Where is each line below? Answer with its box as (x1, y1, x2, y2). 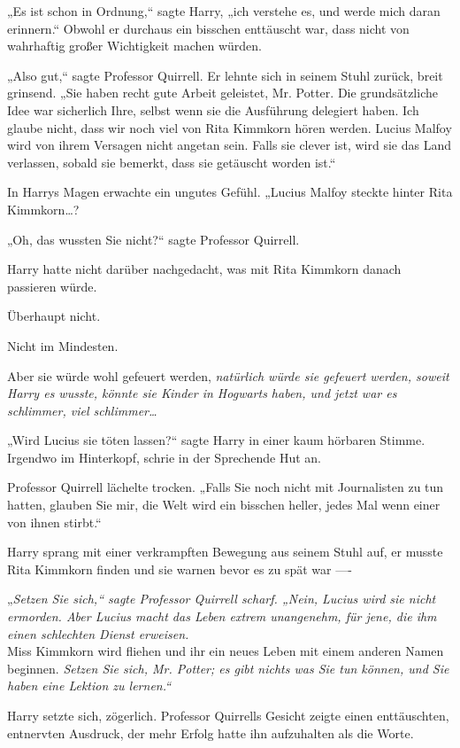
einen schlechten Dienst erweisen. (7, 624, 189, 643)
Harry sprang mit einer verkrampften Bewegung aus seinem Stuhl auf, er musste (7, 542, 443, 561)
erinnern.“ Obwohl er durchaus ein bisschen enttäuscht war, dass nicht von (7, 19, 410, 37)
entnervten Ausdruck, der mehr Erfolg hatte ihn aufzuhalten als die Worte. (7, 723, 414, 742)
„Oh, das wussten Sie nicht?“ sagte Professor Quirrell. (7, 230, 300, 248)
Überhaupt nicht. (7, 307, 101, 325)
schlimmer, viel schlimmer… (7, 401, 157, 419)
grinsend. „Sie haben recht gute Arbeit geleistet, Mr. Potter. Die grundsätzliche (7, 83, 438, 102)
